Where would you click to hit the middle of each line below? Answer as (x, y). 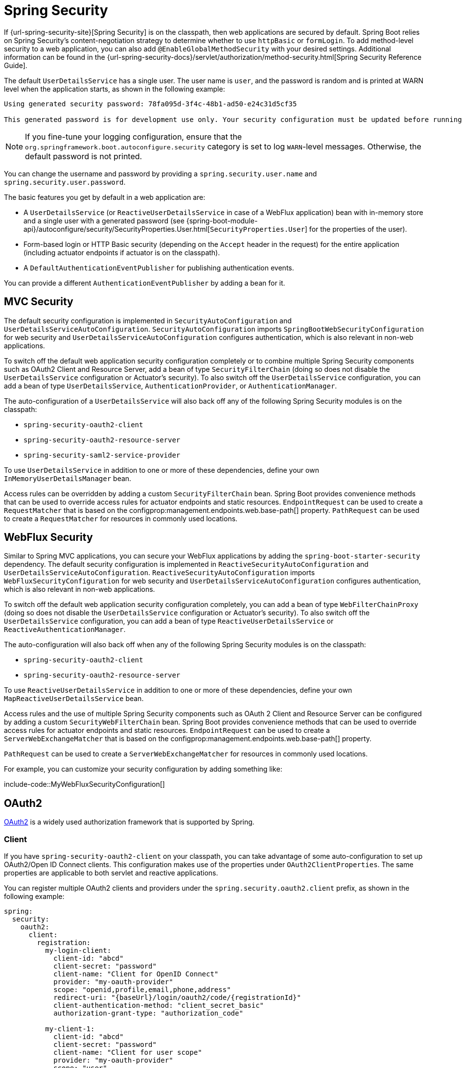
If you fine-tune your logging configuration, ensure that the (134, 136)
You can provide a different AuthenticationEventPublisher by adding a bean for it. (145, 283)
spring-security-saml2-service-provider (102, 455)
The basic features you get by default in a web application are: (105, 197)
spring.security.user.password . (65, 182)
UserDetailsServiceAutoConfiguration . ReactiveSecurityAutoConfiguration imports (160, 573)
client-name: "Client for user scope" (128, 1053)
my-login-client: (78, 951)
